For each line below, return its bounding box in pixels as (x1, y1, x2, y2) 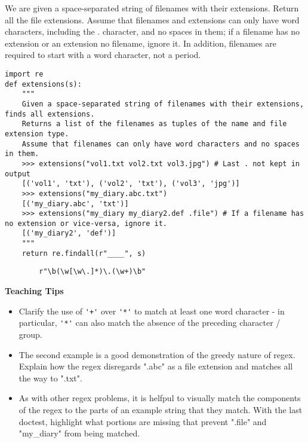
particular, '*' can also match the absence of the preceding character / (19, 316, 281, 329)
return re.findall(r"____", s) (21, 249, 146, 258)
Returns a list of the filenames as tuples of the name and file (21, 120, 287, 129)
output (5, 169, 30, 178)
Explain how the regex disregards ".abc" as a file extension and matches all (19, 360, 293, 372)
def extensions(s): (5, 80, 82, 88)
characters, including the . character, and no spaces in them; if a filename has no (5, 25, 300, 38)
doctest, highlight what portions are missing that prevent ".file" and (19, 415, 267, 427)
